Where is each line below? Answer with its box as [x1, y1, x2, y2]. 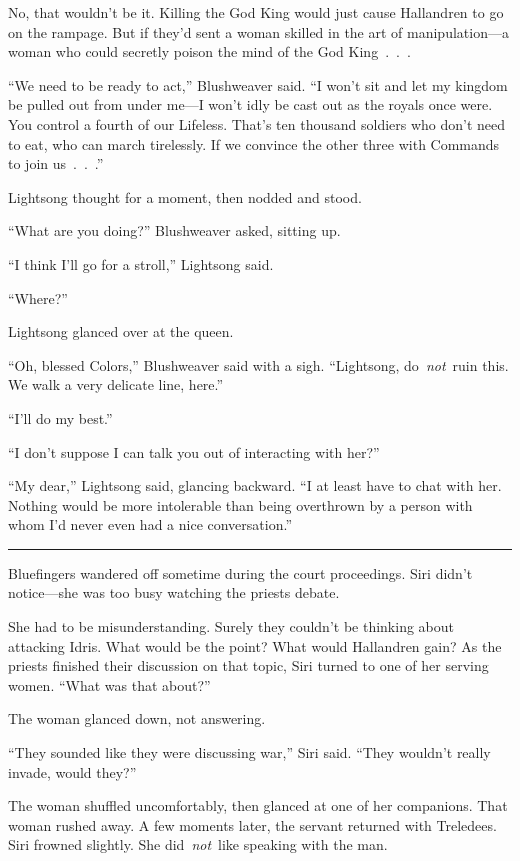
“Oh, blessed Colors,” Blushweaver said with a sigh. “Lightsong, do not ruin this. [8, 354, 509, 375]
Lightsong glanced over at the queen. [8, 321, 234, 342]
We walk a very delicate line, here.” [8, 374, 224, 395]
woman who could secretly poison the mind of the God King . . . [8, 41, 411, 62]
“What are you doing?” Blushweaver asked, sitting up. [8, 220, 341, 241]
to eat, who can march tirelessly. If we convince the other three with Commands [8, 133, 500, 154]
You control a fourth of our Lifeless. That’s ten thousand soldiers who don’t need [8, 113, 506, 134]
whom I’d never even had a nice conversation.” [8, 514, 293, 535]
